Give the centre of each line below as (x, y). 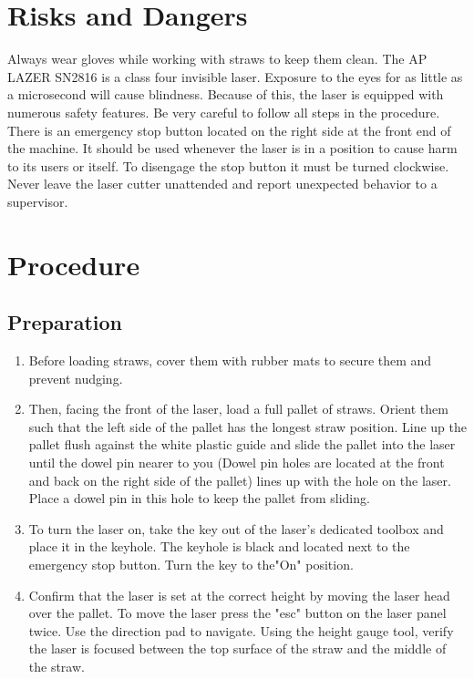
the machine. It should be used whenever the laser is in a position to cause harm (232, 148)
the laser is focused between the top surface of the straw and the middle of (237, 648)
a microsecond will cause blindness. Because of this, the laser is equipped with (226, 94)
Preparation (65, 322)
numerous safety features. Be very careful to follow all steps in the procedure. (224, 112)
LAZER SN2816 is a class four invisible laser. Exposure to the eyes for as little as (235, 76)
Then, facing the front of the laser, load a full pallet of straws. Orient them (238, 409)
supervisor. (38, 201)
